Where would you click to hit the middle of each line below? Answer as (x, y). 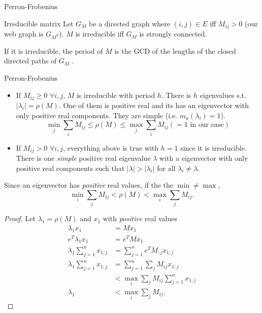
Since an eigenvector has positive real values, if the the (89, 185)
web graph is (24, 34)
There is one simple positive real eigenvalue (83, 158)
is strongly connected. (173, 34)
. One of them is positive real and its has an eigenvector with (154, 105)
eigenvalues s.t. (223, 95)
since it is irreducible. (214, 147)
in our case (207, 125)
